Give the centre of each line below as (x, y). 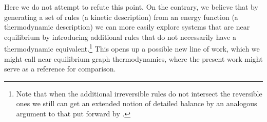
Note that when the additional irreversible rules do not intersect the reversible (139, 93)
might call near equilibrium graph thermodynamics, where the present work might (133, 58)
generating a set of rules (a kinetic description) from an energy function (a (121, 17)
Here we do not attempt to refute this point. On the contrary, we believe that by (131, 7)
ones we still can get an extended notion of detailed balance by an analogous (137, 103)
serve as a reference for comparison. (60, 69)
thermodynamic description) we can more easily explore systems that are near (127, 27)
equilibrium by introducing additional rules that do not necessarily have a (120, 36)
